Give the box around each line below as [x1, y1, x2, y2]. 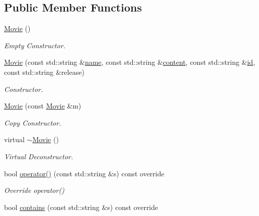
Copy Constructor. [4, 117, 61, 128]
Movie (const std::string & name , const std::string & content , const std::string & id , [4, 57, 255, 67]
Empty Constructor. [4, 40, 65, 50]
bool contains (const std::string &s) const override [4, 201, 158, 212]
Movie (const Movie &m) [4, 100, 81, 111]
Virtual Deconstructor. [4, 151, 73, 161]
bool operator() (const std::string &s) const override [4, 168, 164, 178]
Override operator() [4, 185, 64, 195]
